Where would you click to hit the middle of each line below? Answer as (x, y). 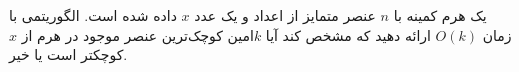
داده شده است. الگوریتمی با (93, 15)
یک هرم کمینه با (440, 15)
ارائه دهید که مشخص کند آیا (348, 34)
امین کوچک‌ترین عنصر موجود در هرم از (137, 34)
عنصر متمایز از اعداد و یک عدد (285, 15)
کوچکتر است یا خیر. (68, 54)
